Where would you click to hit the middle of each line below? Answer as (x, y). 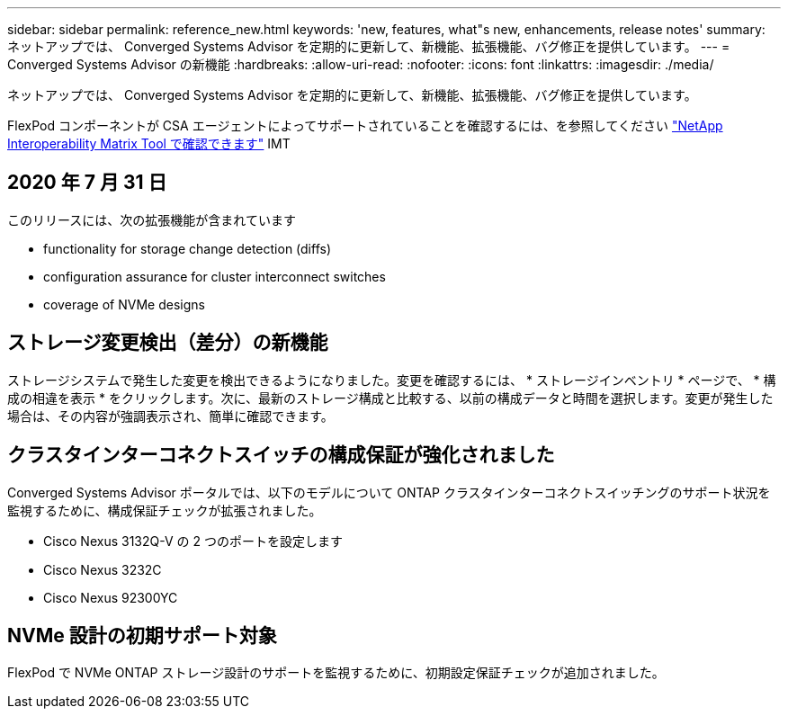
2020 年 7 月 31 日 (87, 183)
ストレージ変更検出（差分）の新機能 (168, 343)
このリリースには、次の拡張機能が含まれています (152, 219)
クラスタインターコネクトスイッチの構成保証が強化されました (281, 455)
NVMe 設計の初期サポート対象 (142, 635)
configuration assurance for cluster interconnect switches (215, 276)
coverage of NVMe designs (124, 304)
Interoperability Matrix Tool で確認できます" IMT (149, 143)
